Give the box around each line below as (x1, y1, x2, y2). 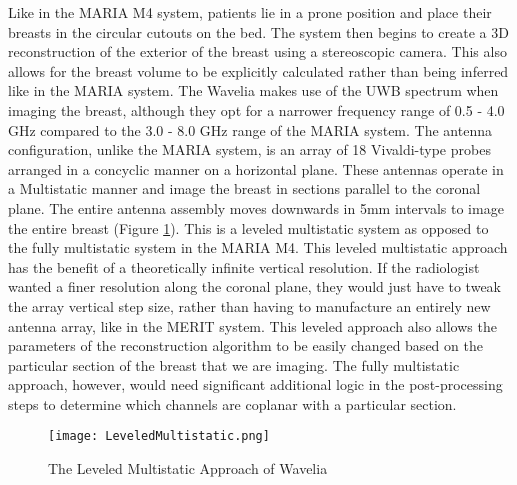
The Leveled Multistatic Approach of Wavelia (48, 458, 328, 479)
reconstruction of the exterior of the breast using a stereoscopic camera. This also (8, 41, 507, 62)
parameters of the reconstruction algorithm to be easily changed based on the (8, 335, 483, 356)
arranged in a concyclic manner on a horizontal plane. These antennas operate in (8, 158, 504, 179)
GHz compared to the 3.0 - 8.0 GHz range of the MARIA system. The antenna (8, 119, 492, 140)
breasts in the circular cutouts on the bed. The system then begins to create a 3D (8, 21, 509, 42)
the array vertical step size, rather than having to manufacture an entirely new (8, 295, 491, 316)
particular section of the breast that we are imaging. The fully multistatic (8, 354, 460, 375)
